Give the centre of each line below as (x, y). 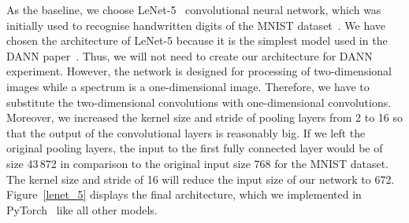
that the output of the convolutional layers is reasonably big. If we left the (186, 132)
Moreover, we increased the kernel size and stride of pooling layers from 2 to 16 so (205, 117)
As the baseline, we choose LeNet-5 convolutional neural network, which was (194, 9)
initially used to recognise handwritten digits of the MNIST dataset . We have (196, 25)
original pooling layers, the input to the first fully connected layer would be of (195, 148)
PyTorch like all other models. (82, 209)
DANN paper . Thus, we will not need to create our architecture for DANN (190, 55)
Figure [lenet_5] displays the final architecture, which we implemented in (184, 194)
